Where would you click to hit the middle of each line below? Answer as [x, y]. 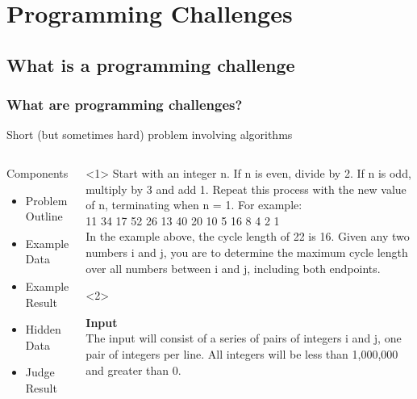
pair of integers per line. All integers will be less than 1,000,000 [242, 353]
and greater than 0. [133, 370]
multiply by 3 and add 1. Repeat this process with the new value [246, 189]
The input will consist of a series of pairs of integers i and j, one [244, 338]
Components [38, 172]
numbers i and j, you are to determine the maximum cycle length [247, 252]
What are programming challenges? [125, 105]
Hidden [43, 329]
